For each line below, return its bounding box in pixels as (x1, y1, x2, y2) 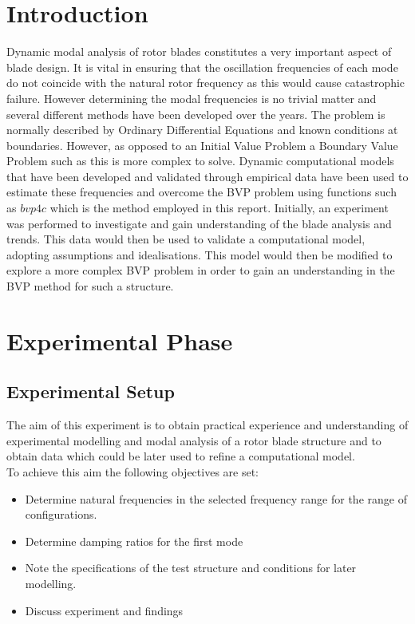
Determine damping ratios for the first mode (25, 532, 243, 549)
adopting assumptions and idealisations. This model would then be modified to (6, 246, 393, 263)
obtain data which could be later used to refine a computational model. (6, 448, 355, 464)
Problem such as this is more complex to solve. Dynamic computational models (6, 152, 394, 169)
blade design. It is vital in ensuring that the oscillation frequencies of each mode (6, 58, 398, 75)
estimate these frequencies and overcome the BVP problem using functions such (6, 184, 397, 200)
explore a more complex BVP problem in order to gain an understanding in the (6, 262, 395, 278)
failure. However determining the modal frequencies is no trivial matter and (6, 89, 377, 106)
